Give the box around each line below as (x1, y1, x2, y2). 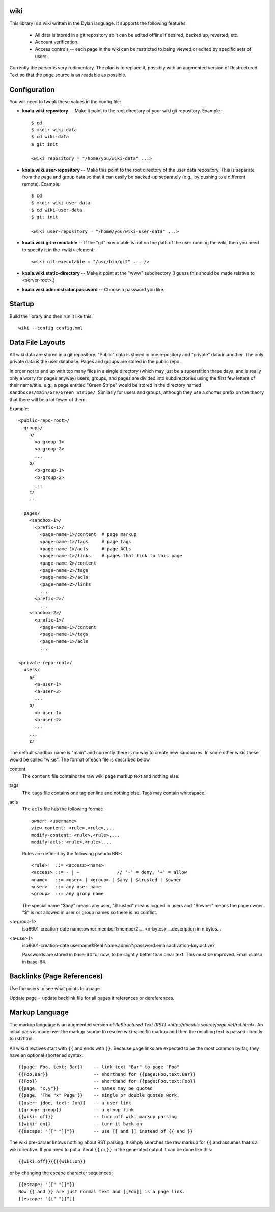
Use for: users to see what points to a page (9, 985, 100, 992)
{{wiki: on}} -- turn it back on (18, 1121, 142, 1127)
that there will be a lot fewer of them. (9, 396, 87, 402)
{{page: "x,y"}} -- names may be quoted (18, 1085, 153, 1091)
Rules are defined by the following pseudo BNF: (22, 851, 122, 857)
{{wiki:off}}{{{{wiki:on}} (18, 1159, 86, 1164)
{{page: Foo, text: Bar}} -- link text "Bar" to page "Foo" (18, 1064, 180, 1070)
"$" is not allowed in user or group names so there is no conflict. (22, 909, 157, 916)
